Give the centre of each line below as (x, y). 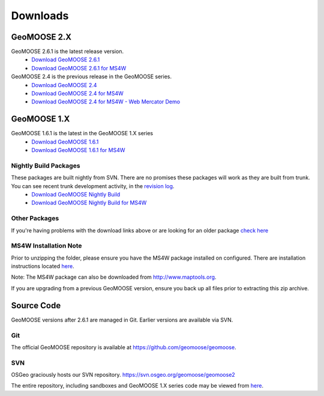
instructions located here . (43, 266)
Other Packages (35, 218)
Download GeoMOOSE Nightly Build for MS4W (89, 203)
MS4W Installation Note (46, 246)
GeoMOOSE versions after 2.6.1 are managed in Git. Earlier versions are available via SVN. (122, 320)
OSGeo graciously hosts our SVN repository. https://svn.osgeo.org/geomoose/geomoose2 (123, 375)
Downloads (40, 16)
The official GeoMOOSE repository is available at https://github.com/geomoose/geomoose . (124, 347)
